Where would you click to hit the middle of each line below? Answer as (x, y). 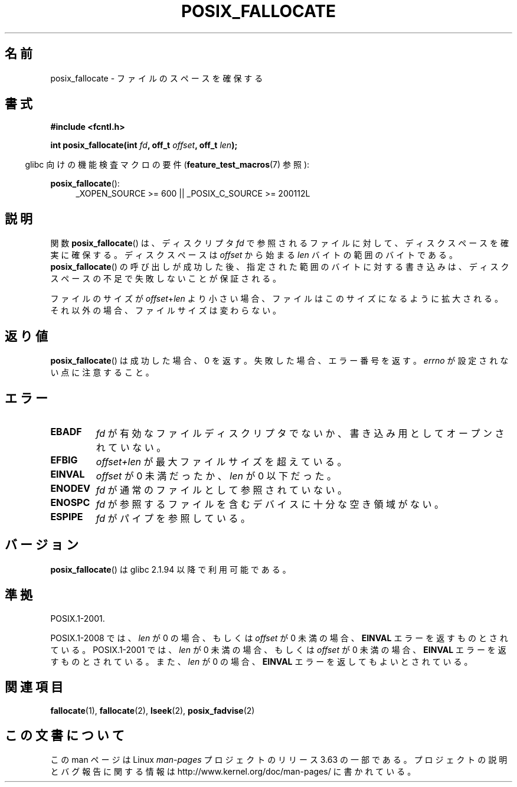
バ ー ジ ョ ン (42, 545)
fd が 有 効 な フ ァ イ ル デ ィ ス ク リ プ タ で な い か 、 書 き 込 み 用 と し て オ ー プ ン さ (300, 433)
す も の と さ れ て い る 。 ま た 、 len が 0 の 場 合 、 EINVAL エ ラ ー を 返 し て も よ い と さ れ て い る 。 (261, 661)
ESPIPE (67, 516)
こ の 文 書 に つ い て (65, 735)
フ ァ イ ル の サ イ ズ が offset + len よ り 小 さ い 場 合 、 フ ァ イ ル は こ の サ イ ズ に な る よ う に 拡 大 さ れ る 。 (277, 299)
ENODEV (70, 488)
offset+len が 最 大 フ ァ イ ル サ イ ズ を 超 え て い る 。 (221, 461)
